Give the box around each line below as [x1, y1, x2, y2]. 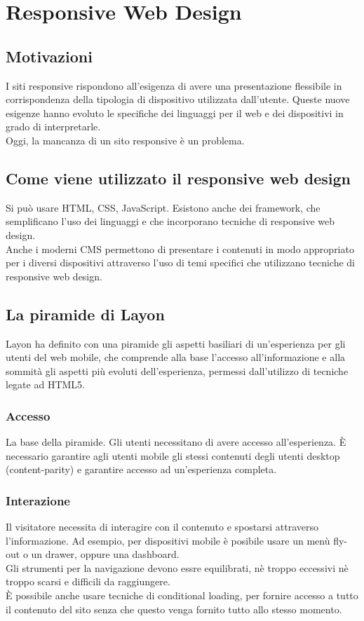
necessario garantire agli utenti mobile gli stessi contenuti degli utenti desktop [6, 448, 340, 463]
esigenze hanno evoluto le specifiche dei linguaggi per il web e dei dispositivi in [6, 105, 344, 120]
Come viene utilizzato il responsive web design [6, 167, 351, 189]
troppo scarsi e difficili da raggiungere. [6, 574, 170, 589]
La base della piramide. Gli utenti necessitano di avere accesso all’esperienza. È [6, 435, 346, 449]
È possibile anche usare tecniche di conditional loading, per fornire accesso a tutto [6, 588, 358, 603]
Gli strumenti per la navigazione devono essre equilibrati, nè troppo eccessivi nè [6, 560, 349, 575]
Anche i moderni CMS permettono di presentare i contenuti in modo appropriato [6, 241, 354, 256]
